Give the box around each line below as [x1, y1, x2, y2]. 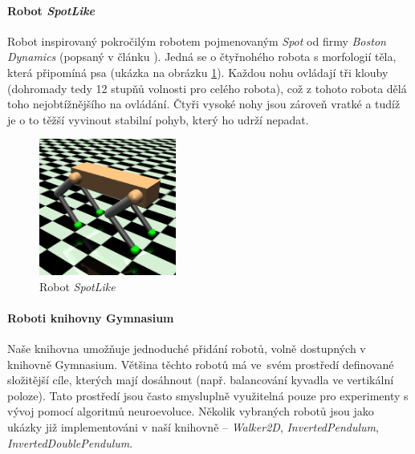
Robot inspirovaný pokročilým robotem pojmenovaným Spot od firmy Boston [7, 32, 386, 49]
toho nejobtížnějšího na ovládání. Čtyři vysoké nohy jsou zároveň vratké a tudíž [7, 95, 401, 112]
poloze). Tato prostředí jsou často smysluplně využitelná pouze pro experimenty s [7, 387, 409, 403]
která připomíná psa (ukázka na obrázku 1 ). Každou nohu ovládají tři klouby [7, 63, 389, 80]
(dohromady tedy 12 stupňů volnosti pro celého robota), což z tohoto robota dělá [7, 79, 407, 96]
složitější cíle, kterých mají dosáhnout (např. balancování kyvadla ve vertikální [7, 371, 394, 388]
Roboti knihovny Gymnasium [7, 309, 174, 326]
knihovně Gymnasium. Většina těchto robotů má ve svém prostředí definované [7, 355, 394, 372]
